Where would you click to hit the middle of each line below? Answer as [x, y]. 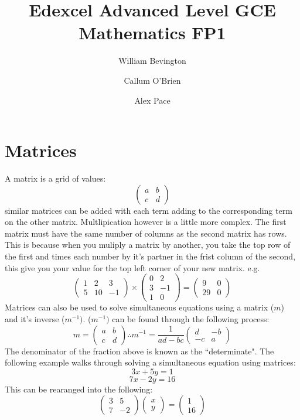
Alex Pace [152, 100]
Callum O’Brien [152, 80]
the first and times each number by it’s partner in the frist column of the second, [150, 256]
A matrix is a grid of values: [55, 178]
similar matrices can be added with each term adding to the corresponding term [149, 210]
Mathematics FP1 [152, 33]
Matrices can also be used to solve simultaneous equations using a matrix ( [139, 307]
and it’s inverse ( [35, 318]
